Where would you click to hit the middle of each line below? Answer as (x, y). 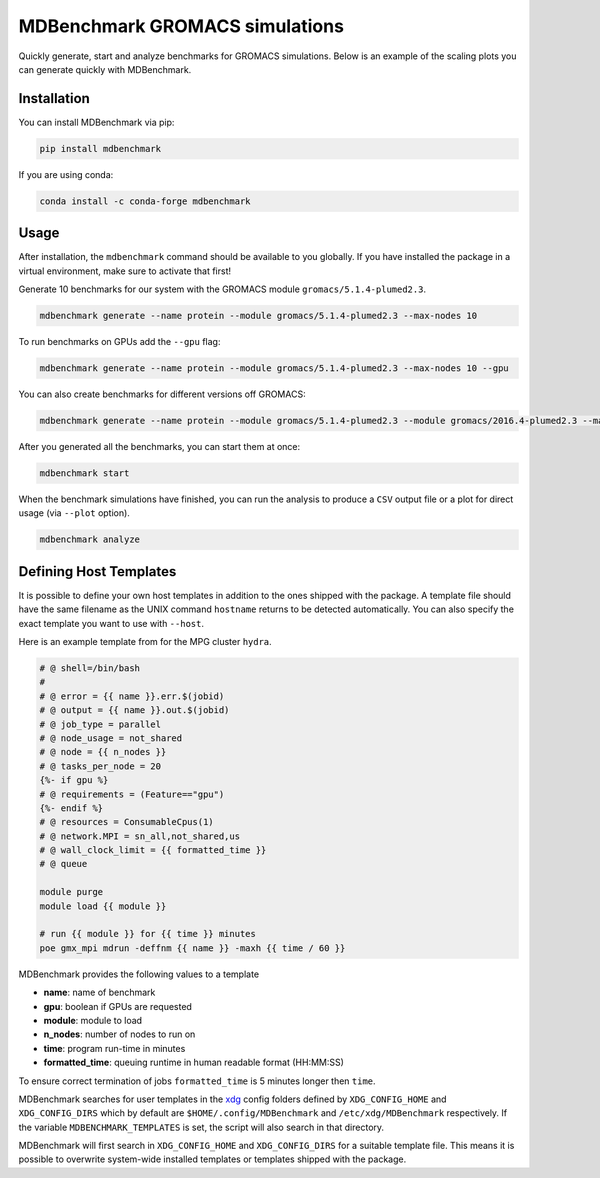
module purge (71, 892)
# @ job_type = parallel (100, 724)
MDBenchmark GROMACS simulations (181, 26)
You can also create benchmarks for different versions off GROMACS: (162, 394)
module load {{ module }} (103, 906)
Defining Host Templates (97, 571)
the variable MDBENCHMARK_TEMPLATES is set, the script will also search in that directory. (201, 1127)
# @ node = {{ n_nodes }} (103, 752)
